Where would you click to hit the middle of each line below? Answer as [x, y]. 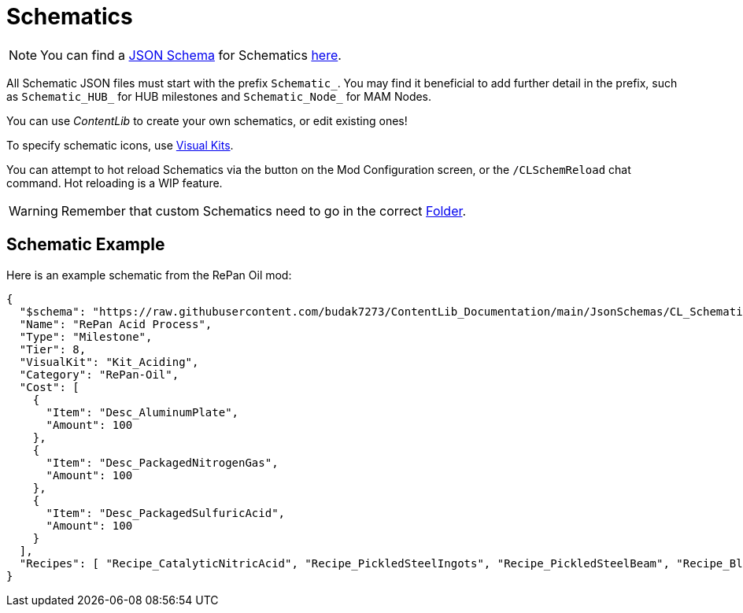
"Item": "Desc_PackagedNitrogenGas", [162, 462]
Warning [33, 210]
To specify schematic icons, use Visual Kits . [120, 145]
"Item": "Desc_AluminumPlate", [142, 412]
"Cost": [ [49, 387]
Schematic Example [86, 245]
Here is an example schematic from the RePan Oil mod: [149, 275]
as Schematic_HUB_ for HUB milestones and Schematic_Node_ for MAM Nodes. [219, 96]
